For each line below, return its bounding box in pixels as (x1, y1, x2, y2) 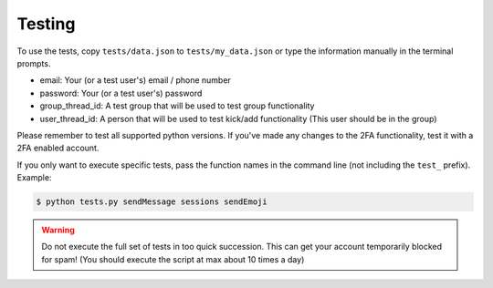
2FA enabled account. (16, 142, 100, 154)
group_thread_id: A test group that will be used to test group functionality (39, 100, 315, 111)
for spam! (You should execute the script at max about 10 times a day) (41, 253, 305, 264)
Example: (16, 172, 52, 183)
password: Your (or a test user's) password (39, 87, 203, 98)
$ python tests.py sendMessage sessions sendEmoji (36, 197, 268, 207)
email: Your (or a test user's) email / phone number (39, 75, 232, 86)
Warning (41, 224, 75, 236)
